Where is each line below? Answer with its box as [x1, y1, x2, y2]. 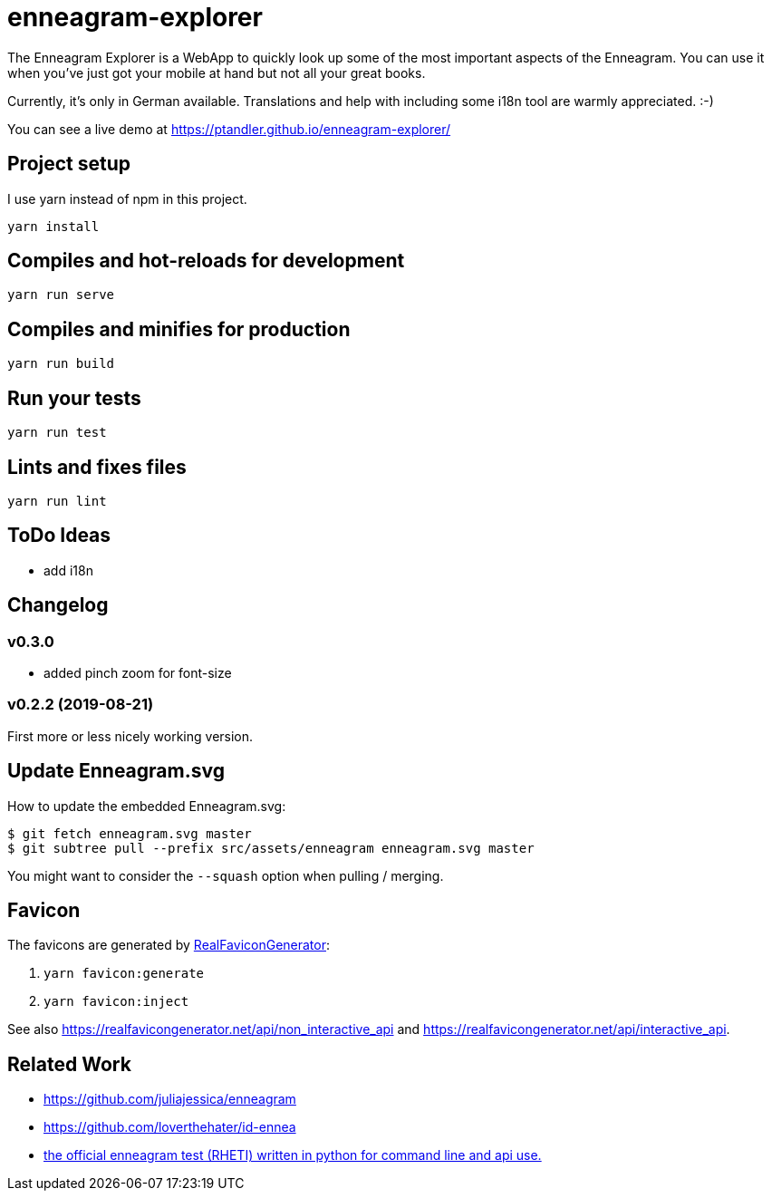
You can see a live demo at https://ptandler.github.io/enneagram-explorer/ [7, 121, 451, 137]
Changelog [7, 594, 109, 617]
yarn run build [7, 356, 115, 372]
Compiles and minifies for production [7, 317, 351, 341]
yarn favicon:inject [43, 994, 189, 1010]
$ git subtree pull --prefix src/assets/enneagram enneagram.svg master [7, 840, 535, 855]
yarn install [7, 218, 100, 234]
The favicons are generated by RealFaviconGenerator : [7, 937, 331, 953]
